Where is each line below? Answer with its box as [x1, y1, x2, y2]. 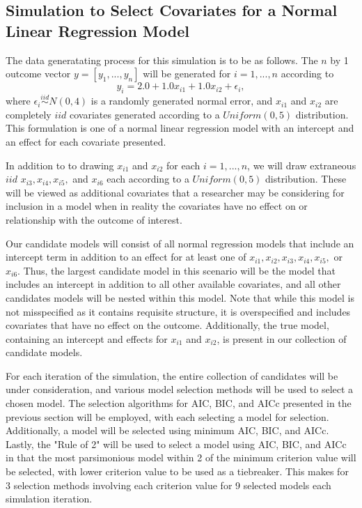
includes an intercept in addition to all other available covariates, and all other [6, 277, 341, 291]
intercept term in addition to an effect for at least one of [6, 249, 246, 264]
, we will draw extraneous [247, 157, 356, 172]
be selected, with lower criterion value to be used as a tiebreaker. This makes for [6, 464, 349, 479]
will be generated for [143, 66, 231, 81]
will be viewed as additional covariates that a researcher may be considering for [6, 185, 345, 199]
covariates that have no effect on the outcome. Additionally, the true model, [6, 318, 329, 332]
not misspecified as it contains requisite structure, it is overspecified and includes [6, 304, 351, 318]
